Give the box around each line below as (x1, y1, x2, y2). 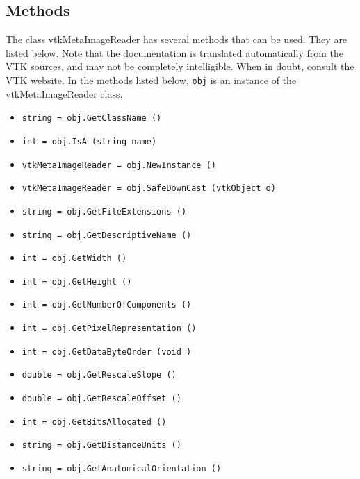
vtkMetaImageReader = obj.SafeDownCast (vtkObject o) (22, 183, 276, 194)
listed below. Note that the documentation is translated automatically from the (6, 45, 344, 60)
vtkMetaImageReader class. (6, 86, 123, 101)
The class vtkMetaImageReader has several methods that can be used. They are (6, 32, 347, 47)
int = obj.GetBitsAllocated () (22, 417, 167, 427)
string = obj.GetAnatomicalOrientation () (22, 464, 222, 474)
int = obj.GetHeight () (22, 276, 132, 287)
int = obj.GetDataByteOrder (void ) (22, 346, 192, 357)
